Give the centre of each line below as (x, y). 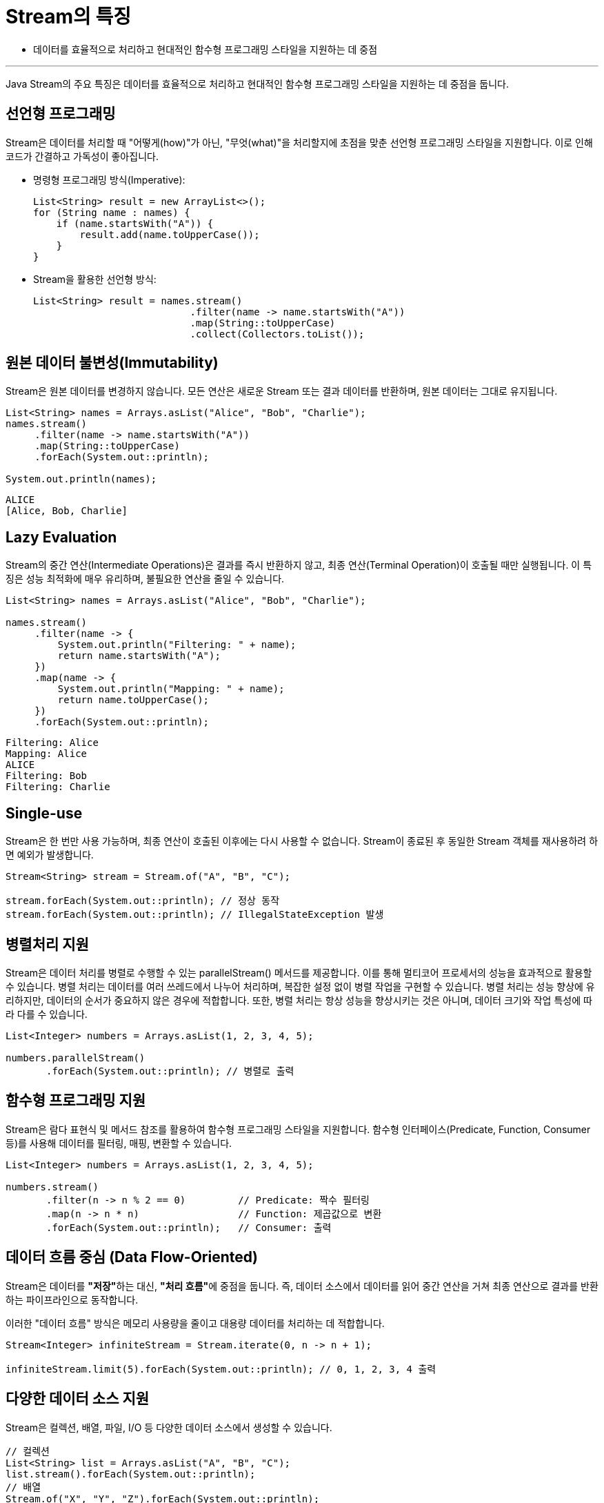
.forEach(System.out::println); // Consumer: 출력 (189, 1227)
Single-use (44, 813)
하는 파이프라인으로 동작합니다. (72, 1299)
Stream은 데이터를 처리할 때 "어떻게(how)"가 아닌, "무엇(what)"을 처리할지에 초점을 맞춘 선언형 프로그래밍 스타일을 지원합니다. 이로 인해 (299, 142)
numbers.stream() (52, 1187)
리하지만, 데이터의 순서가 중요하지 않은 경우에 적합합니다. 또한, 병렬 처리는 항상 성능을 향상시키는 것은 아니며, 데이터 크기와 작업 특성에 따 (299, 1000)
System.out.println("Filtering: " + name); (177, 645)
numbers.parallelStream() (75, 1058)
